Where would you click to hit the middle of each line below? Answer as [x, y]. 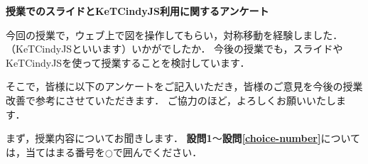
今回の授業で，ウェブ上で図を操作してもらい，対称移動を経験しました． [174, 34]
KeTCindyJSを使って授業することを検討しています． [128, 62]
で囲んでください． [157, 152]
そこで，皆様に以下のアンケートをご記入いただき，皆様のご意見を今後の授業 [184, 86]
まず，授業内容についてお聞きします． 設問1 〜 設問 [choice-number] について [183, 138]
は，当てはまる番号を [55, 152]
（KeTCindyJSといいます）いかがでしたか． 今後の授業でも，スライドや [174, 49]
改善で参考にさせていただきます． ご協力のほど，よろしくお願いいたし [171, 100]
